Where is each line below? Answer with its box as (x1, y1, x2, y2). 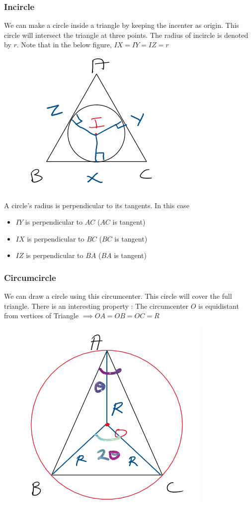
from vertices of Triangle (4, 310, 79, 321)
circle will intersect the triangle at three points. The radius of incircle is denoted (4, 29, 249, 40)
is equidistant (198, 300, 239, 311)
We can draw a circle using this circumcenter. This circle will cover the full (4, 291, 232, 301)
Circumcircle (4, 271, 56, 283)
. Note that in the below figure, (16, 39, 112, 50)
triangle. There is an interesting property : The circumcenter (4, 300, 189, 311)
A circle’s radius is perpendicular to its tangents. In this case (4, 200, 189, 210)
